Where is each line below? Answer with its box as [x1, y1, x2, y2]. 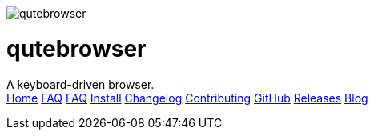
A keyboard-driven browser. [6, 77, 155, 91]
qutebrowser [6, 34, 147, 62]
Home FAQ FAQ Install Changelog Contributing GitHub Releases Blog [6, 90, 368, 105]
